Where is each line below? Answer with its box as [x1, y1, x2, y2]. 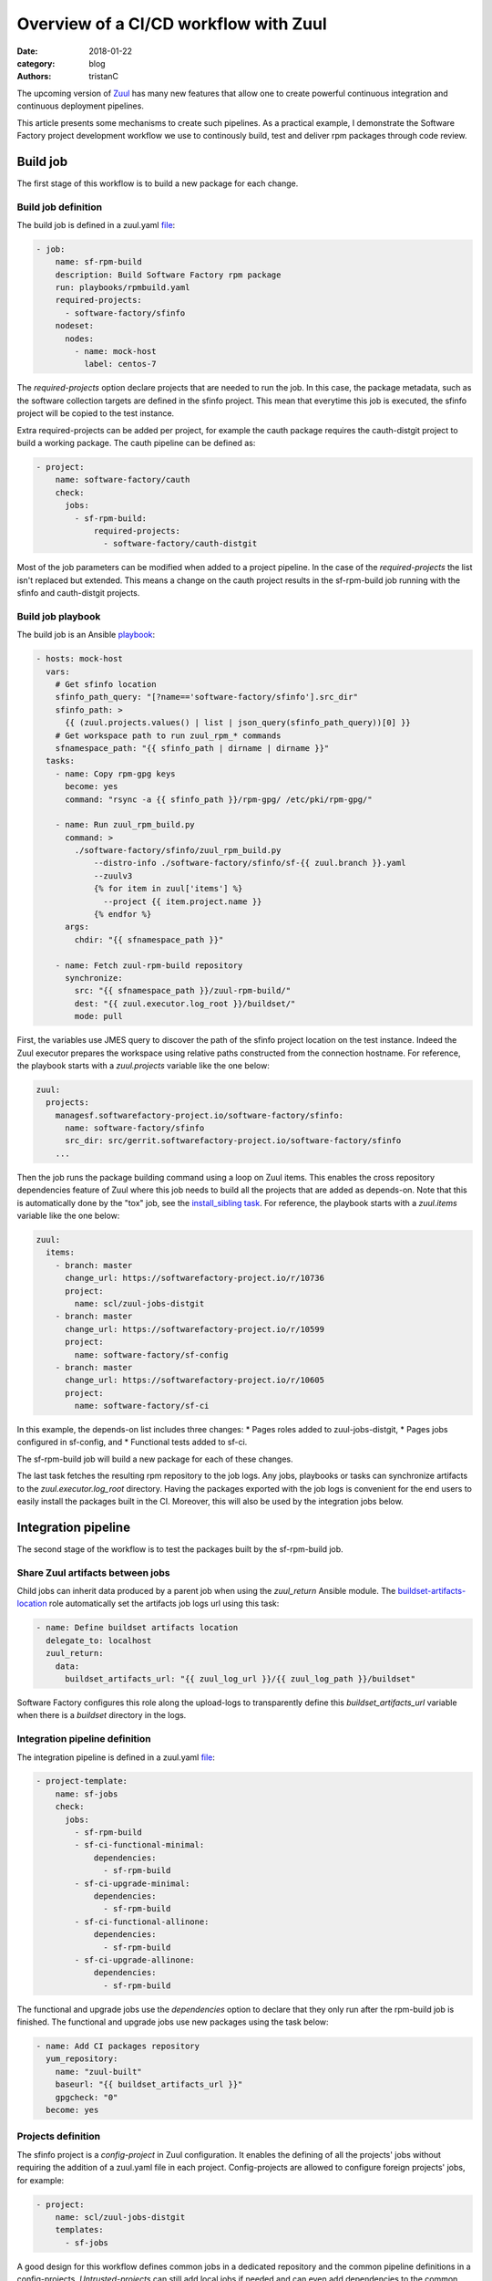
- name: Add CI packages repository [36, 2041, 200, 2052]
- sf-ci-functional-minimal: [74, 1839, 205, 1850]
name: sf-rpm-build [55, 256, 143, 267]
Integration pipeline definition [16, 1733, 152, 1745]
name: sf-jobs [55, 1788, 118, 1799]
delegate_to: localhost [46, 1635, 152, 1646]
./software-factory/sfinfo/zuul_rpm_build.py [74, 845, 282, 856]
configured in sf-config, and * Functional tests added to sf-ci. [16, 1437, 248, 1448]
